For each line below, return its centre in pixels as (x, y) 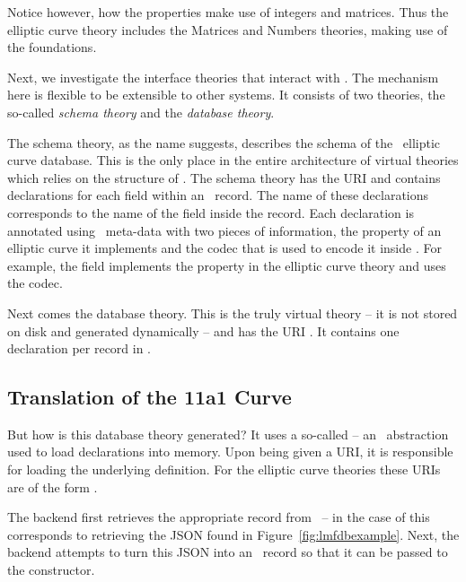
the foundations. (52, 47)
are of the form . (53, 486)
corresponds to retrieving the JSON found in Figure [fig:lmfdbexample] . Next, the (233, 534)
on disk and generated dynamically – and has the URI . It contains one (203, 330)
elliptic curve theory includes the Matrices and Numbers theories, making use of (228, 29)
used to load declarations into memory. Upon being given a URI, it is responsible (230, 452)
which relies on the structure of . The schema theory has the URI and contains (224, 177)
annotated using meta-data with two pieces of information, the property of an (224, 230)
